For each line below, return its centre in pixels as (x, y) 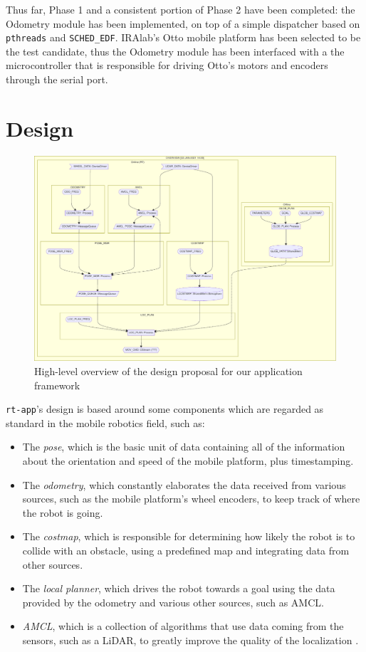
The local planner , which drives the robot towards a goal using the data (179, 588)
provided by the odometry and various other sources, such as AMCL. (173, 602)
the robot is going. (63, 512)
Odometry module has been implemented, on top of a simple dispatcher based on (183, 23)
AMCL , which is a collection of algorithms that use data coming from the (183, 626)
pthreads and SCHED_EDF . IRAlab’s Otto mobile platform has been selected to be (183, 37)
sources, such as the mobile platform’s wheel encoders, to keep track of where (191, 499)
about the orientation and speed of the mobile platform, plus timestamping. (188, 460)
